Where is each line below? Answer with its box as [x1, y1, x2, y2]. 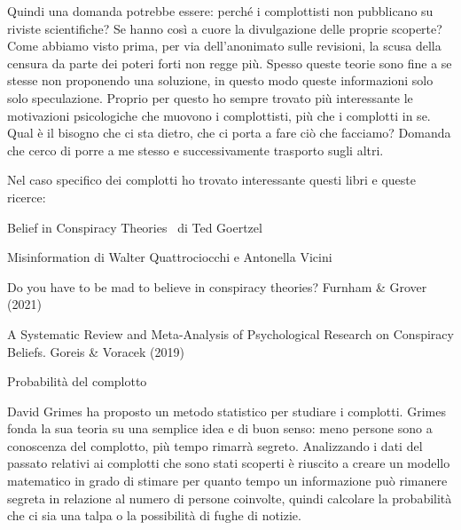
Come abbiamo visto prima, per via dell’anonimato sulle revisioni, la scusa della [7, 36, 441, 55]
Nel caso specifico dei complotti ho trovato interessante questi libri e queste [7, 170, 416, 189]
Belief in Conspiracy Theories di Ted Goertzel [7, 218, 262, 236]
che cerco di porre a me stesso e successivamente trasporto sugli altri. [7, 140, 384, 159]
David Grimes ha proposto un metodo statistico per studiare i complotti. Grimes [7, 401, 446, 420]
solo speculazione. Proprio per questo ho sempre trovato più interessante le [7, 88, 413, 107]
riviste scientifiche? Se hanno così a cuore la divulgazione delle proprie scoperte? [7, 19, 442, 37]
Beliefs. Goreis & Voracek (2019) [7, 342, 185, 360]
